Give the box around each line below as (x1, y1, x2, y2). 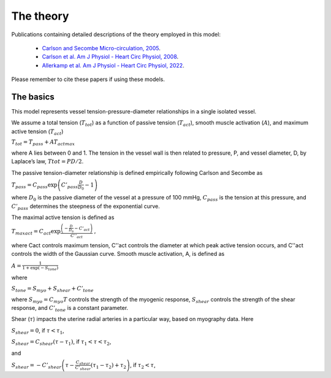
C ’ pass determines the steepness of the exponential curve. (11, 202, 161, 211)
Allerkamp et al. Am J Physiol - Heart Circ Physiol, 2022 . (42, 61, 185, 69)
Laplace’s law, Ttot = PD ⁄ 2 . (11, 158, 84, 165)
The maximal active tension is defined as (11, 214, 115, 221)
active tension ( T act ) (11, 128, 64, 136)
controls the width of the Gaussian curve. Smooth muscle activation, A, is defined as (11, 250, 225, 258)
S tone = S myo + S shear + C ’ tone (11, 285, 94, 293)
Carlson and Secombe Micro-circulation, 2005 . (42, 44, 161, 52)
